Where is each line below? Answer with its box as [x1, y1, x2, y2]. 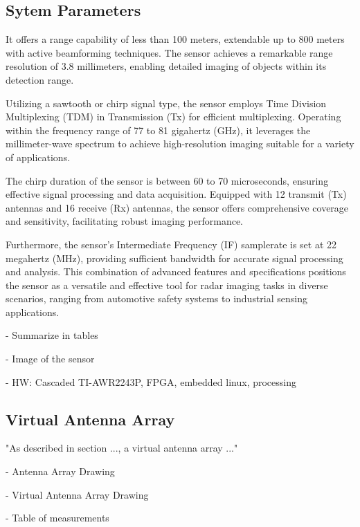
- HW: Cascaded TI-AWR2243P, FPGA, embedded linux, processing [6, 374, 296, 389]
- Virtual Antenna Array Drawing [6, 487, 149, 501]
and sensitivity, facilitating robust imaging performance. [6, 214, 244, 228]
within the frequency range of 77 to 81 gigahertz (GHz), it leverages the [6, 122, 311, 137]
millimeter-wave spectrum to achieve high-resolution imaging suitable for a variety [6, 136, 354, 151]
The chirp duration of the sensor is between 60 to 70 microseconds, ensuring [6, 173, 329, 187]
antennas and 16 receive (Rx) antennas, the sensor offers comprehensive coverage [6, 200, 349, 214]
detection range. [6, 72, 74, 86]
